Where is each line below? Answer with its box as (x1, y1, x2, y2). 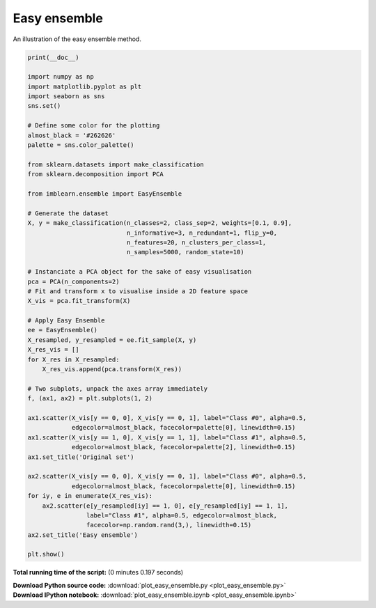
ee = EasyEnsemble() (27, 326, 97, 334)
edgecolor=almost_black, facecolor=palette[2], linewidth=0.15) (71, 443, 296, 451)
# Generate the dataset (27, 209, 109, 217)
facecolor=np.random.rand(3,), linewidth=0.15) (86, 521, 252, 529)
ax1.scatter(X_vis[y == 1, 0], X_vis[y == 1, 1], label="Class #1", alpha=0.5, (27, 433, 307, 442)
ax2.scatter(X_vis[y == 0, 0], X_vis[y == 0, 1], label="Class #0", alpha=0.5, (27, 472, 307, 481)
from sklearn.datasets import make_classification (27, 160, 205, 169)
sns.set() (27, 102, 61, 110)
